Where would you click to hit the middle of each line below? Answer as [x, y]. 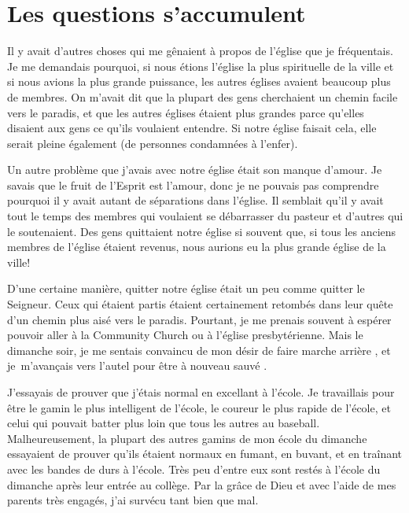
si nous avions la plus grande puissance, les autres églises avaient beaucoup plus [199, 81]
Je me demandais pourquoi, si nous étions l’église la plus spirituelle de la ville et [201, 66]
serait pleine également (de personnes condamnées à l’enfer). [153, 143]
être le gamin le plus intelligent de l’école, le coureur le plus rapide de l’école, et [199, 407]
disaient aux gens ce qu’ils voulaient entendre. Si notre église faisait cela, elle [192, 128]
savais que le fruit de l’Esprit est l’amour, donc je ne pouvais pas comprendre [193, 185]
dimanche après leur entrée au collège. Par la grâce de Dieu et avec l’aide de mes [202, 484]
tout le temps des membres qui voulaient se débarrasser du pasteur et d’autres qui [205, 216]
